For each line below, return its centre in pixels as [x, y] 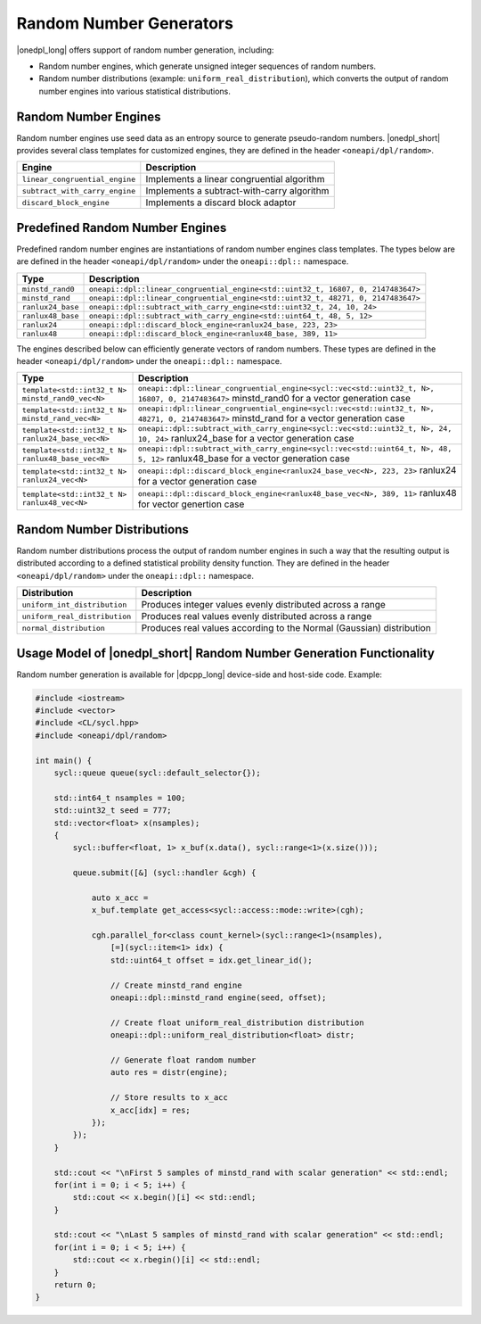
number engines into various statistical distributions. [135, 91]
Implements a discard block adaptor [221, 203]
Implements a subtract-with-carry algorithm [237, 191]
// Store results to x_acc [169, 1098]
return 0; [75, 1285]
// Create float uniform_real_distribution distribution [237, 1022]
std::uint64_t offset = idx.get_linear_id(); [211, 960]
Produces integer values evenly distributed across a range [264, 605]
